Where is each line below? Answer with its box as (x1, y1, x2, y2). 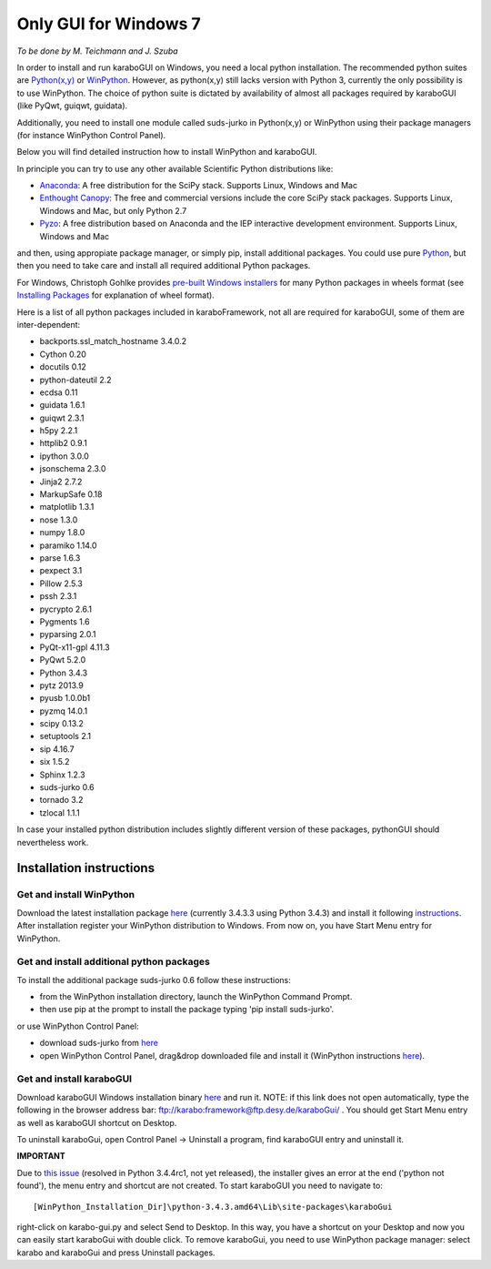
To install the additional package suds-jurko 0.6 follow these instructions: (16, 974, 291, 985)
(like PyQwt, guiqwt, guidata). (16, 100, 128, 111)
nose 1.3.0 (39, 514, 78, 525)
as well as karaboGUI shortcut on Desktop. (16, 1117, 177, 1128)
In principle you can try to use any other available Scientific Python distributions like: (16, 163, 334, 174)
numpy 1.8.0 (39, 527, 85, 538)
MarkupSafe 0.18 (39, 489, 103, 500)
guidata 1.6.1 (39, 400, 85, 411)
